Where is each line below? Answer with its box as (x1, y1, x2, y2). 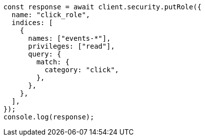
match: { (36, 58, 69, 66)
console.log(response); (3, 113, 94, 121)
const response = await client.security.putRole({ (3, 3, 202, 11)
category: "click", (45, 66, 119, 74)
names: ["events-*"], (28, 34, 111, 42)
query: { (28, 50, 62, 58)
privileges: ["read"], (28, 42, 115, 50)
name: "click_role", (11, 11, 91, 19)
